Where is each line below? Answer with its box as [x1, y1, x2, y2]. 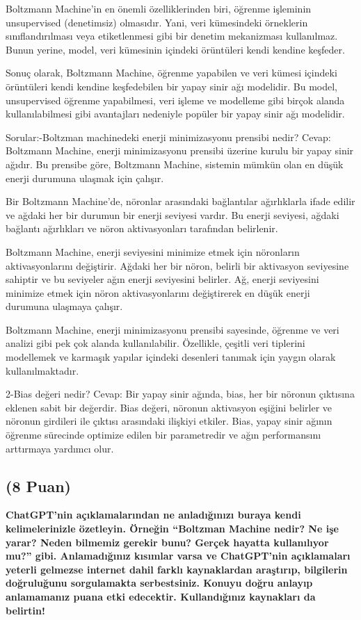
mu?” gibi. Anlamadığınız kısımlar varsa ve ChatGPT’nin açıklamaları [6, 548, 351, 563]
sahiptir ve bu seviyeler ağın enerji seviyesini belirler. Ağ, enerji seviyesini [6, 272, 319, 286]
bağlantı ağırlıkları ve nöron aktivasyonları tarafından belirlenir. [6, 221, 278, 236]
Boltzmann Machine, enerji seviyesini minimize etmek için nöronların [6, 244, 300, 259]
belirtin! [6, 603, 45, 617]
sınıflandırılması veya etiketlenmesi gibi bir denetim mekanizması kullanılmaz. [6, 28, 338, 43]
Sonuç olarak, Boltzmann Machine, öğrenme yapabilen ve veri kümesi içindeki [6, 65, 337, 80]
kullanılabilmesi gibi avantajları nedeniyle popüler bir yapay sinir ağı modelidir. [6, 106, 345, 121]
